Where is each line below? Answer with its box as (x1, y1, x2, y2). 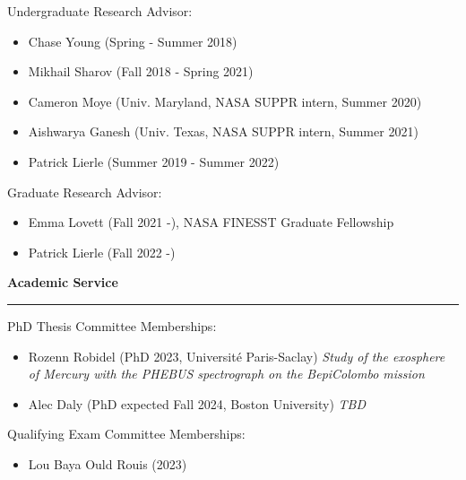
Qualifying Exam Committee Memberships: (7, 424, 246, 443)
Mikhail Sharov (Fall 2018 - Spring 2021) (28, 62, 254, 81)
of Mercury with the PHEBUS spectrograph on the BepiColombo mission (28, 364, 425, 383)
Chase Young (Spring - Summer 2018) (28, 31, 237, 50)
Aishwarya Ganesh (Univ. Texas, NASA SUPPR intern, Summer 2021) (28, 122, 419, 141)
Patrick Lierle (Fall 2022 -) (28, 242, 176, 261)
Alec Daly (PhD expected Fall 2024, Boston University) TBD (28, 394, 366, 413)
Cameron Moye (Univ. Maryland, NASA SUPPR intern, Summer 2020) (28, 92, 422, 110)
